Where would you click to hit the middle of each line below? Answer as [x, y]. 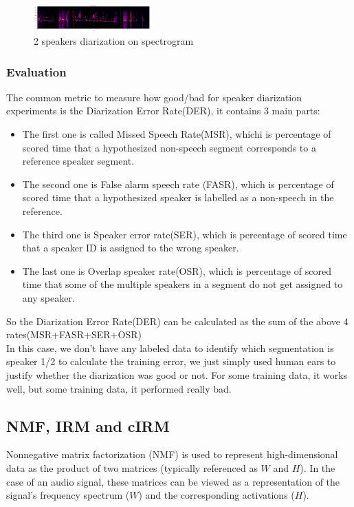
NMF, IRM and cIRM [88, 425]
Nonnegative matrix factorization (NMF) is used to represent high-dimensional [172, 454]
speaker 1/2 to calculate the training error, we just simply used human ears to [171, 361]
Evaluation [36, 71]
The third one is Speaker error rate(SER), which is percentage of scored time [185, 234]
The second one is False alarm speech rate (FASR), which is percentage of [178, 184]
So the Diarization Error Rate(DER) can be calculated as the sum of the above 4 [177, 321]
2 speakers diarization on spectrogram [114, 41]
